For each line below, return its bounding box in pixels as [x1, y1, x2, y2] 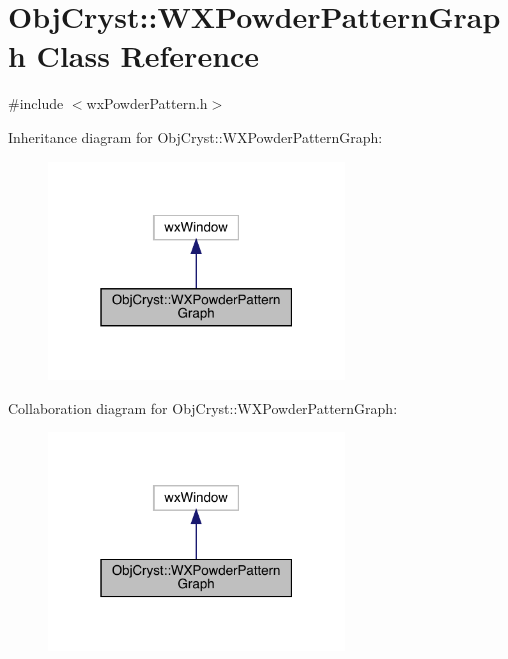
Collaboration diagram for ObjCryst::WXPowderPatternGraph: [8, 397, 398, 418]
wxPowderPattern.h [86, 93, 208, 114]
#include [8, 93, 64, 114]
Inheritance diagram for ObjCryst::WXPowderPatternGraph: [8, 126, 383, 147]
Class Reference [36, 35, 260, 76]
